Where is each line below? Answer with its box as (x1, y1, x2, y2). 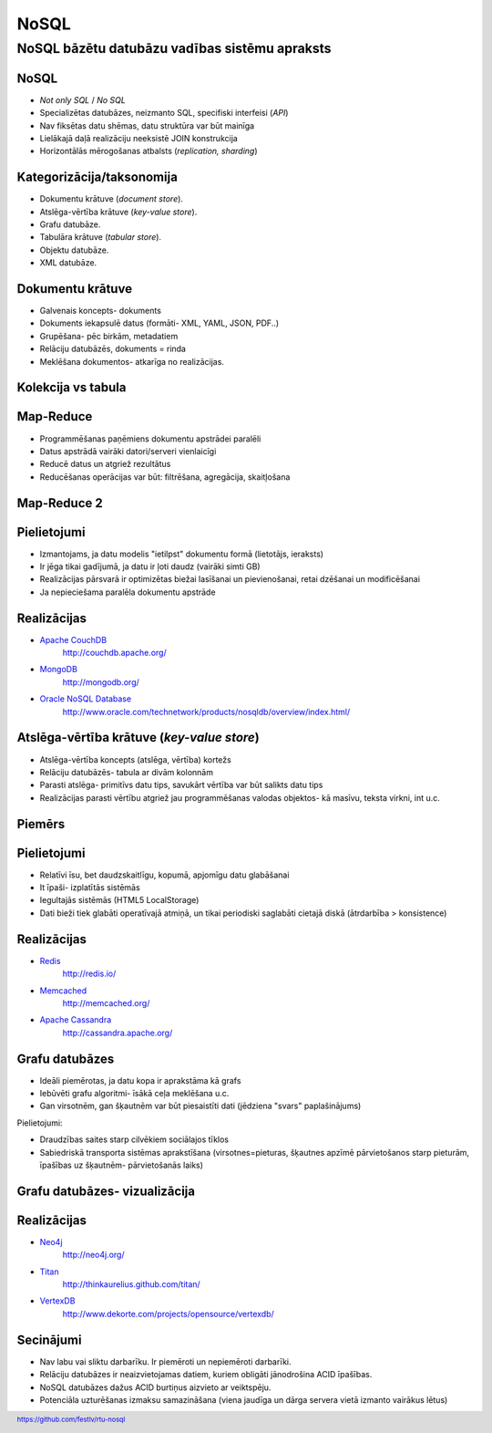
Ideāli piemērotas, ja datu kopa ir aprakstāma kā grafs (39, 1075, 241, 1085)
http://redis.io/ (62, 968, 117, 980)
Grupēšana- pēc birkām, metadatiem (39, 330, 179, 341)
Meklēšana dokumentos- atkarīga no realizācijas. (39, 356, 225, 367)
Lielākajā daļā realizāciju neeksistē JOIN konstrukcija (39, 132, 239, 143)
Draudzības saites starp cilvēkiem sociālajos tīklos (39, 1134, 230, 1145)
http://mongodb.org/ (62, 676, 140, 688)
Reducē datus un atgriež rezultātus (39, 459, 171, 470)
